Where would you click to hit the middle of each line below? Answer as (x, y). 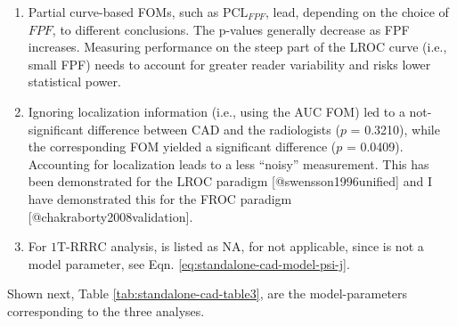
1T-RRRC (78, 248)
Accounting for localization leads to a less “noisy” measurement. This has (228, 163)
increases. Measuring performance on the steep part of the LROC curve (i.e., (237, 47)
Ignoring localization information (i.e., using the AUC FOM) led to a (216, 111)
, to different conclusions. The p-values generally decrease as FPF (231, 29)
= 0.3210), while (395, 129)
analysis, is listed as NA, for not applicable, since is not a (267, 246)
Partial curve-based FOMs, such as (123, 12)
